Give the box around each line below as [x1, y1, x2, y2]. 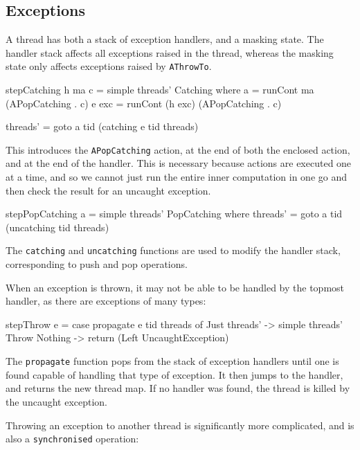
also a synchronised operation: [6, 431, 139, 446]
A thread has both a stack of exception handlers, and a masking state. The [6, 32, 324, 46]
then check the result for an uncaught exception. [6, 183, 211, 197]
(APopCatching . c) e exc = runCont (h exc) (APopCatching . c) [6, 96, 282, 110]
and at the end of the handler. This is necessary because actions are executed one [6, 156, 352, 170]
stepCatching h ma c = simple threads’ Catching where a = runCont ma [6, 82, 314, 97]
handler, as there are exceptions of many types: [6, 294, 206, 308]
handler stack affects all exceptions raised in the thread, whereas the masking [6, 45, 334, 60]
